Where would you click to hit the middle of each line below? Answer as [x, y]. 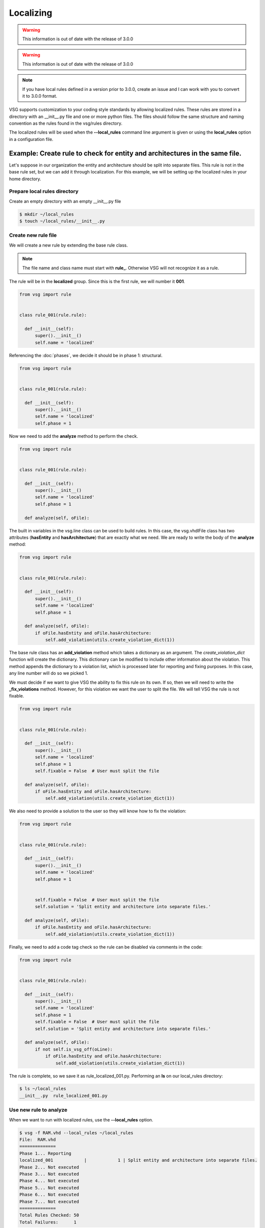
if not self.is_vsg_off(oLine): [74, 1049]
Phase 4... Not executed [49, 1181]
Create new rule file [33, 235]
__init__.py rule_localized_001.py [64, 1096]
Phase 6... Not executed [49, 1195]
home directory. [25, 179]
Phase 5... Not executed [49, 1188]
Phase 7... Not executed [49, 1201]
